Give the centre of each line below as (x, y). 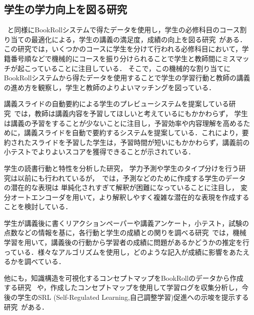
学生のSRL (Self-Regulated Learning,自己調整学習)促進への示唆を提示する (133, 297)
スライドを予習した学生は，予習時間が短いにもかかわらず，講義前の (140, 142)
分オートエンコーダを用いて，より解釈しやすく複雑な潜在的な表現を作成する (127, 197)
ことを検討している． (38, 206)
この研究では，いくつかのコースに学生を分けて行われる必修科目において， (123, 49)
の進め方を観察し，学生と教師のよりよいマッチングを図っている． (110, 87)
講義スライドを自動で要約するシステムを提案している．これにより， (133, 133)
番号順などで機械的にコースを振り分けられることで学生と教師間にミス (123, 58)
